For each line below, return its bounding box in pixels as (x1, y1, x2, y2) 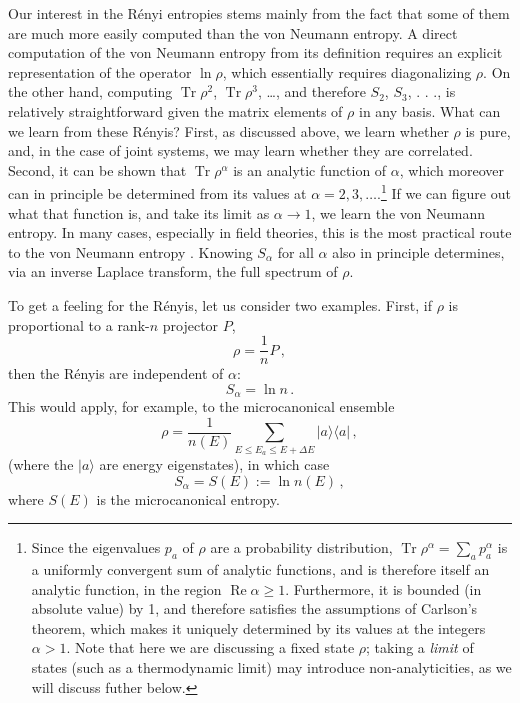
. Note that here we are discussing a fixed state (66, 637, 355, 658)
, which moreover (399, 159, 505, 180)
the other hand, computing (8, 81, 173, 102)
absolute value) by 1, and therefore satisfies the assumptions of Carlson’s (31, 598, 478, 619)
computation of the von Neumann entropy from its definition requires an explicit (8, 42, 503, 63)
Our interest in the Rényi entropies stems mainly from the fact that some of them (8, 3, 510, 23)
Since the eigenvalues (31, 537, 161, 558)
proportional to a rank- (8, 314, 150, 335)
